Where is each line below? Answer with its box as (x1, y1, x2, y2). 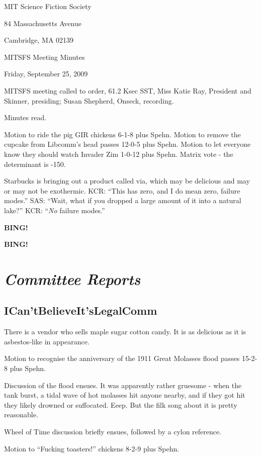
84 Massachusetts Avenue (4, 18, 81, 28)
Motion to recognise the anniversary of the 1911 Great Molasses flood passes (4, 353, 240, 363)
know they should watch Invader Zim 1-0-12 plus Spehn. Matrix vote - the (4, 148, 233, 159)
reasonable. (4, 409, 38, 420)
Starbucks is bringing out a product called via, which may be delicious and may (4, 175, 250, 186)
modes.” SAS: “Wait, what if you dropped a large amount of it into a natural (4, 195, 241, 206)
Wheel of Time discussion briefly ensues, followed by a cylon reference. (4, 426, 222, 437)
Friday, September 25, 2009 (4, 68, 88, 79)
